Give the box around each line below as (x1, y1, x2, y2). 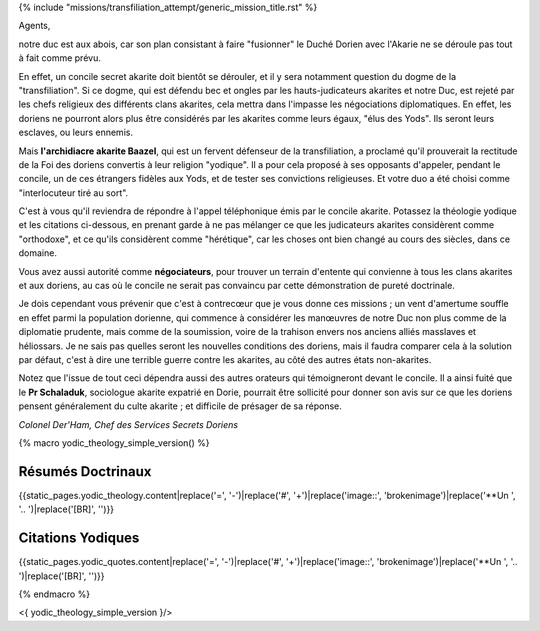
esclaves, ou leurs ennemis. (18, 126, 134, 139)
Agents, (18, 20, 51, 32)
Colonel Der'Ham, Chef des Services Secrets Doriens (18, 418, 239, 430)
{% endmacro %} (18, 588, 90, 600)
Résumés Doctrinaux (18, 463, 152, 480)
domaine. (18, 247, 57, 259)
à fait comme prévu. (18, 52, 102, 64)
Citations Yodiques (18, 530, 140, 547)
